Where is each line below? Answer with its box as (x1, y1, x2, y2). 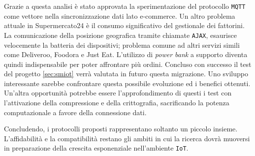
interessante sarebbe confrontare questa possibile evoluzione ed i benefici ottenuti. (4, 78, 251, 88)
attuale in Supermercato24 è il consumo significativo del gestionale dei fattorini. (4, 20, 245, 31)
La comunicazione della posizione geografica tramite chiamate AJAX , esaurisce (4, 30, 237, 40)
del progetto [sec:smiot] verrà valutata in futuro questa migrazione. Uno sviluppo (4, 68, 248, 79)
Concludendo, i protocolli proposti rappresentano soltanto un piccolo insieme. (4, 124, 238, 134)
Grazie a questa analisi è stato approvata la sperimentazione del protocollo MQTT (4, 1, 246, 11)
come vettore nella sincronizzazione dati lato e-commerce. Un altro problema (4, 10, 235, 21)
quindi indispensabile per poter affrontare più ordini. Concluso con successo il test (4, 59, 252, 69)
